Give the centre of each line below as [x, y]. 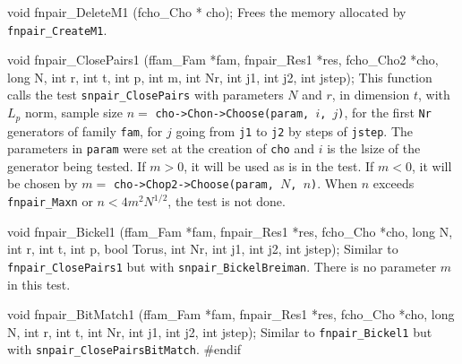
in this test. [39, 284]
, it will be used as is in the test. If [279, 165]
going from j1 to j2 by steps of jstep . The [295, 130]
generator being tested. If [77, 165]
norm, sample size [73, 113]
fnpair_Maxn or [50, 201]
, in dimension [371, 95]
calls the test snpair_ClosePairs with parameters [145, 95]
